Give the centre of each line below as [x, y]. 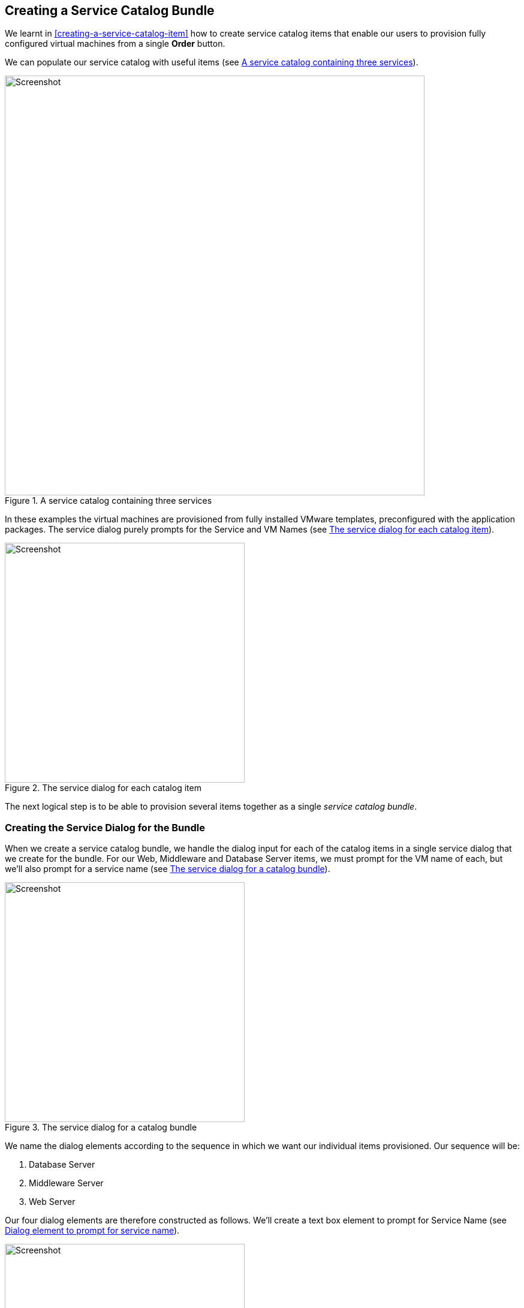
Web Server [52, 1202]
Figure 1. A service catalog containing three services [109, 501]
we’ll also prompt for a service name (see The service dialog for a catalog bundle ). [168, 869]
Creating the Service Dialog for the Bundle [105, 827]
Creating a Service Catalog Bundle [110, 10]
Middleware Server [66, 1183]
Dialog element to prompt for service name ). [92, 1231]
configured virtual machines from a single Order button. [115, 44]
